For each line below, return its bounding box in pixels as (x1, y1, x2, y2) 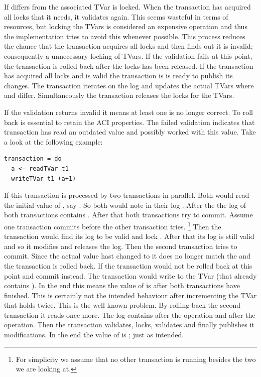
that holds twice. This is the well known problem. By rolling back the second (4, 300, 241, 310)
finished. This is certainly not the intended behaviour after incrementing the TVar (4, 290, 257, 300)
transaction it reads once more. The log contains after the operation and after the (4, 309, 255, 320)
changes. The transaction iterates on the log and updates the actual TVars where (4, 80, 254, 90)
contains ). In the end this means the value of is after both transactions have (4, 280, 240, 291)
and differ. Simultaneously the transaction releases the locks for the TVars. (4, 90, 234, 100)
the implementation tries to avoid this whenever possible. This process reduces (4, 31, 245, 41)
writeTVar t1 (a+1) (11, 175, 76, 182)
